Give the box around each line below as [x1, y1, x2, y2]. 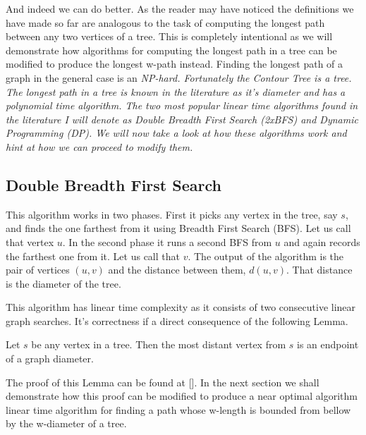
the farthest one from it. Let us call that [6, 248, 180, 263]
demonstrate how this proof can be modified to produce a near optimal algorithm [6, 388, 358, 403]
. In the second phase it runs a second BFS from [62, 234, 272, 249]
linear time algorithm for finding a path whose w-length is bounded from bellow [6, 402, 351, 417]
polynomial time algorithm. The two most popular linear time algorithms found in [6, 98, 358, 113]
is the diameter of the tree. [6, 276, 121, 290]
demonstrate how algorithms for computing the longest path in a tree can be [6, 42, 337, 57]
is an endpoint [297, 337, 359, 352]
